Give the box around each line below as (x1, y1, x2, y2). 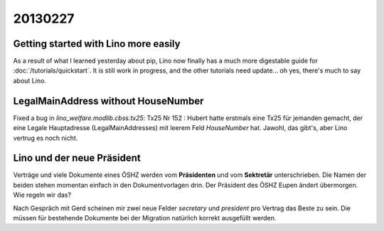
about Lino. (13, 76, 46, 85)
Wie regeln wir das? (13, 190, 71, 199)
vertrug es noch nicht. (13, 134, 78, 142)
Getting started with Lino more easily (13, 38, 181, 50)
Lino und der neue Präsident (13, 152, 142, 164)
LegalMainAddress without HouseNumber (13, 95, 204, 107)
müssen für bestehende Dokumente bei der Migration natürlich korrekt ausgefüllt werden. (13, 214, 277, 222)
